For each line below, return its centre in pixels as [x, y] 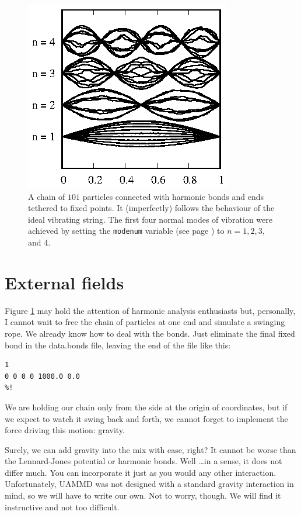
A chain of [47, 196]
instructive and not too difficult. [62, 507]
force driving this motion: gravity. [65, 430]
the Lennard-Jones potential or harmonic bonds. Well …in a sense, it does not [143, 461]
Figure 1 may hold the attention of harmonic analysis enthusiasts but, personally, [150, 310]
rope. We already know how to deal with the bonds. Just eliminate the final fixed [150, 333]
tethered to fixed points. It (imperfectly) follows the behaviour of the [151, 208]
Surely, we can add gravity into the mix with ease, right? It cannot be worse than [150, 449]
